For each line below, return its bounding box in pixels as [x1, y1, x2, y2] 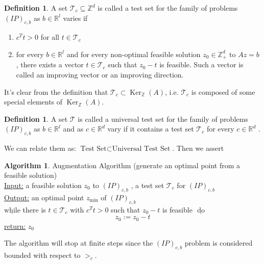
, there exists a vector [16, 59, 84, 70]
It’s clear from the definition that [4, 86, 108, 97]
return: [4, 220, 26, 231]
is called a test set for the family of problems [98, 3, 238, 13]
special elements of [4, 96, 63, 107]
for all [40, 32, 59, 42]
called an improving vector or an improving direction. [16, 69, 184, 80]
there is [22, 204, 46, 215]
